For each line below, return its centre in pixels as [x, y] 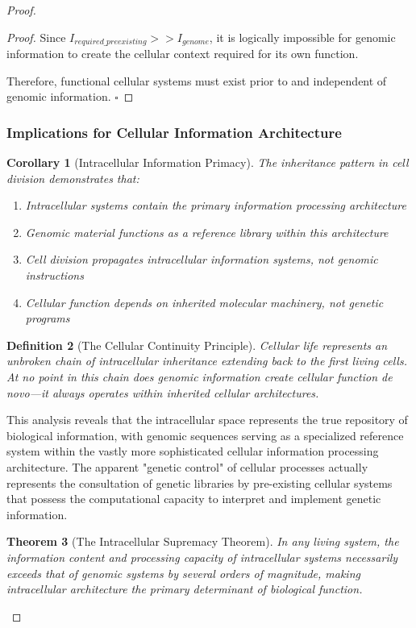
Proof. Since [36, 37]
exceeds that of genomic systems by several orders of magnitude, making [183, 573]
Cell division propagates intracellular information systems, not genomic [202, 259]
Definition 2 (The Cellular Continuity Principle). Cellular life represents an [197, 345]
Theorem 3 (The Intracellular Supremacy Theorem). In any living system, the [203, 541]
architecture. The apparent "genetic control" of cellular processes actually [187, 466]
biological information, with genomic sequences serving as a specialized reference [205, 435]
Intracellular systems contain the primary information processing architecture [216, 205]
